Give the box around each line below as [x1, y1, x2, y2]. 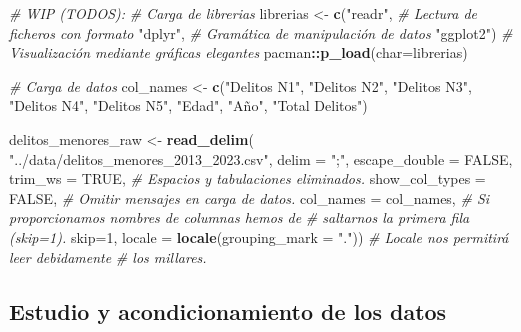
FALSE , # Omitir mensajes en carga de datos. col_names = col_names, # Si [9, 187, 490, 208]
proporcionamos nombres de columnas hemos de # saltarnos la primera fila [9, 207, 470, 228]
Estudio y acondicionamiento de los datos [9, 295, 447, 326]
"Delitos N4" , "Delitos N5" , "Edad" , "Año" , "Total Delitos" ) [9, 95, 368, 116]
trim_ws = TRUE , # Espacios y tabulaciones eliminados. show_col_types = [9, 168, 486, 189]
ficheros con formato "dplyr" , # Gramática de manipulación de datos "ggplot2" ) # [9, 22, 513, 43]
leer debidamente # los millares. [9, 246, 207, 267]
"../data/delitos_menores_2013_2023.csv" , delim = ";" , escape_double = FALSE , [9, 148, 513, 169]
